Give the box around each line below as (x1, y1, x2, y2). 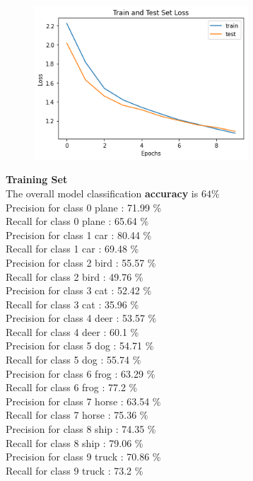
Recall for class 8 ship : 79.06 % (6, 435, 143, 450)
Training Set (6, 172, 68, 187)
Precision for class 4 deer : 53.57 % (6, 311, 157, 325)
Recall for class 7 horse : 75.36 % (6, 407, 148, 422)
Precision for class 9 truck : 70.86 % (6, 449, 161, 464)
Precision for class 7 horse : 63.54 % (6, 393, 161, 408)
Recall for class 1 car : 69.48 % (6, 241, 139, 256)
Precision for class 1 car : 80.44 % (6, 227, 152, 242)
